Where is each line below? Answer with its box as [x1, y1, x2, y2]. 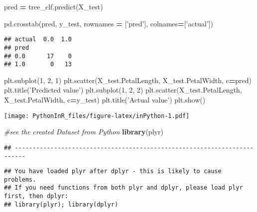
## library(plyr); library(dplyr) [4, 201, 119, 208]
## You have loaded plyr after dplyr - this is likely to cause [4, 168, 222, 175]
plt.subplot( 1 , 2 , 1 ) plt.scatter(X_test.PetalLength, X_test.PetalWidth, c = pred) [4, 75, 252, 85]
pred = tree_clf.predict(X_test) [4, 1, 103, 11]
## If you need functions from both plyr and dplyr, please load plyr [4, 184, 243, 192]
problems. [4, 176, 36, 183]
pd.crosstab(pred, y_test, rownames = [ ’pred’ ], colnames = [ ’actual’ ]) [4, 18, 213, 28]
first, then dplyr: [4, 193, 68, 200]
